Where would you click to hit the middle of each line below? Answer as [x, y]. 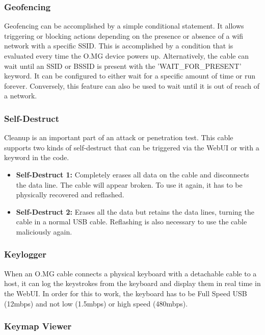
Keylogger [25, 254]
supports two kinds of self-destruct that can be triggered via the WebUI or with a [132, 147]
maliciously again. [44, 231]
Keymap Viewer [38, 326]
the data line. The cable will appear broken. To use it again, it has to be [129, 184]
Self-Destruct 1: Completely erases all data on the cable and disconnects [132, 174]
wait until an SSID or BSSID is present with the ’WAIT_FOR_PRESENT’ [123, 66]
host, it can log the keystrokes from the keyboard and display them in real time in [132, 283]
